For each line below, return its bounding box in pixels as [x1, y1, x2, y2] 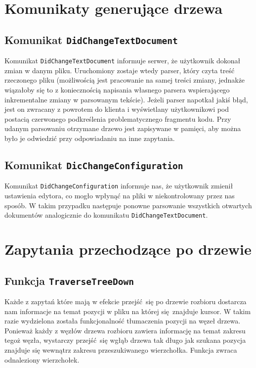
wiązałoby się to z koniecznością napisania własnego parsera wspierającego [4, 85, 230, 94]
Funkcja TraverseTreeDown [4, 273, 134, 288]
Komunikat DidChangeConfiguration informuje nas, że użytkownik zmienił [4, 181, 233, 191]
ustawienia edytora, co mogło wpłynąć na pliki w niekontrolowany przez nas [4, 190, 235, 200]
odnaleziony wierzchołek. [4, 354, 80, 365]
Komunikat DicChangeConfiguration [4, 157, 183, 172]
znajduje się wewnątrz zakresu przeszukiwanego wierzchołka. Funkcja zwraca [4, 344, 237, 355]
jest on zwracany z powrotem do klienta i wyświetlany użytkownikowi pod [4, 104, 229, 114]
